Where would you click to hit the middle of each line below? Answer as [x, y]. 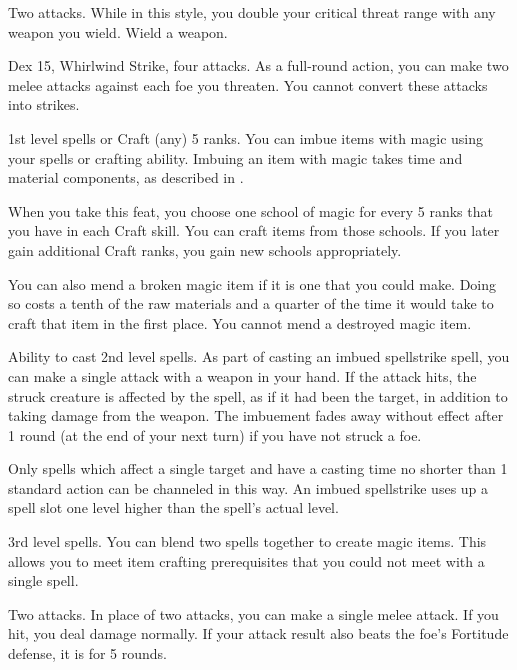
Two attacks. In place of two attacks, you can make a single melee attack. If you [253, 613]
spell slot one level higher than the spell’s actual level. [173, 507]
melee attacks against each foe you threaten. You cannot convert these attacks [248, 84]
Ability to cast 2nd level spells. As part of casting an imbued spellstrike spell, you [259, 356]
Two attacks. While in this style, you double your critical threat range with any [252, 12]
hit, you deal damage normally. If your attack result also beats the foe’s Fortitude [258, 633]
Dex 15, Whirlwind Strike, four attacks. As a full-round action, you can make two [258, 65]
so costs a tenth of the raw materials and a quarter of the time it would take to [251, 303]
